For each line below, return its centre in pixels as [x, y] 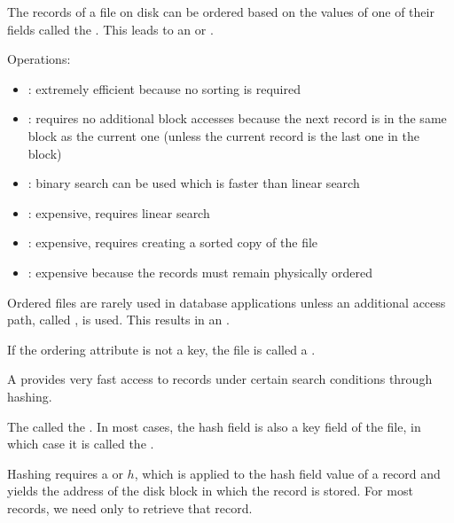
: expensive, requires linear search [119, 212]
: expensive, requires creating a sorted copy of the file [173, 242]
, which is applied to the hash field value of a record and [287, 473]
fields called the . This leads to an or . [110, 29]
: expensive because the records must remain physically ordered [200, 272]
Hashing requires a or [65, 473]
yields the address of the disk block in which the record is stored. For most [210, 491]
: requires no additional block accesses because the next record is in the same [237, 118]
